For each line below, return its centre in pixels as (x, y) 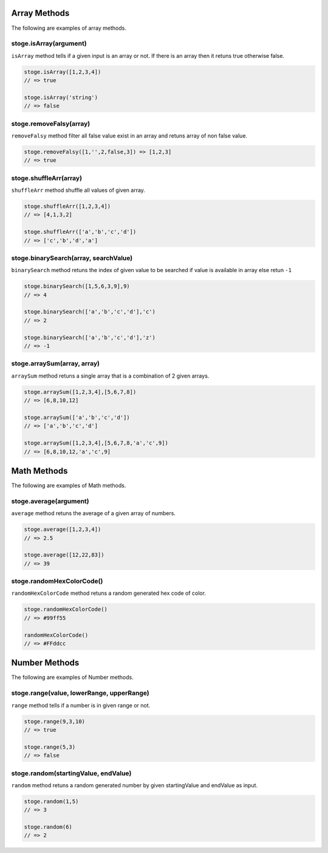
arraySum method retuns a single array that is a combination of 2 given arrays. (110, 376)
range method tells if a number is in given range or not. (81, 705)
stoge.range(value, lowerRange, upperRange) (80, 693)
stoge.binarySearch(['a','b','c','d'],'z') (90, 337)
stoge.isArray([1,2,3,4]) (63, 72)
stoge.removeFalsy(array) (51, 124)
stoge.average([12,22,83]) (64, 555)
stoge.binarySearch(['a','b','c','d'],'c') (90, 312)
